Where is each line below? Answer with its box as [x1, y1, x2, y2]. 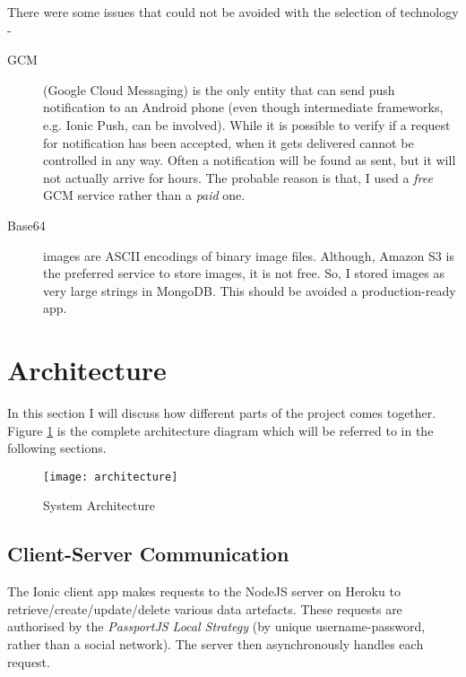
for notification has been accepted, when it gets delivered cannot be [43, 133, 414, 152]
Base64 [7, 215, 46, 234]
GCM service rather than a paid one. [43, 186, 246, 204]
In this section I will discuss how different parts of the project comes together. [7, 404, 436, 422]
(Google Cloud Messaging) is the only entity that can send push [43, 80, 395, 99]
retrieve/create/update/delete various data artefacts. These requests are [7, 599, 402, 618]
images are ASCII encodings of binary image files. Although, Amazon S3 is [43, 246, 454, 265]
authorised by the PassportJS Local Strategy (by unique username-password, [7, 617, 426, 636]
